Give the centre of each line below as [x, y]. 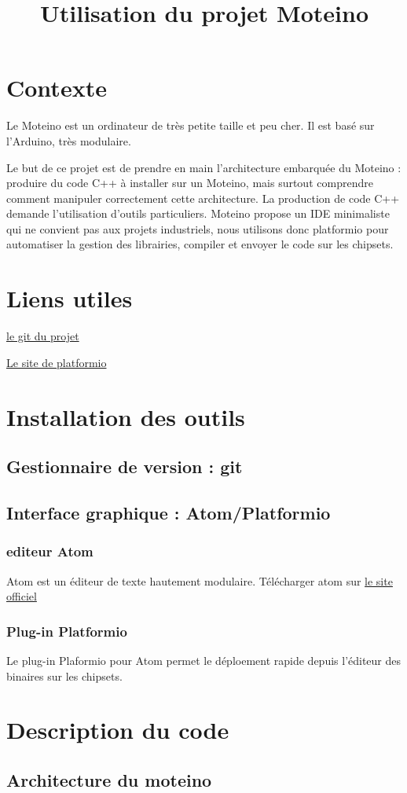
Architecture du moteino [109, 779]
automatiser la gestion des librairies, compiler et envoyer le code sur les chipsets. [200, 244]
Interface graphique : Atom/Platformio [169, 512]
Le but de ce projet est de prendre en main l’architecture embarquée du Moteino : [204, 167]
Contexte [57, 88]
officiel [22, 596]
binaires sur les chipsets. [64, 676]
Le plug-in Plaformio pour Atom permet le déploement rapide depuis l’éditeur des [204, 660]
